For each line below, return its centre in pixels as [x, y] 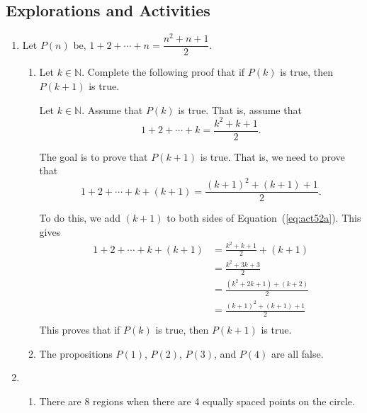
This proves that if [80, 330]
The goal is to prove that [94, 156]
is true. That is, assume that [240, 109]
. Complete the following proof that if [163, 72]
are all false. [297, 353]
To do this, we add [80, 218]
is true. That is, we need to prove [272, 156]
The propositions [76, 353]
